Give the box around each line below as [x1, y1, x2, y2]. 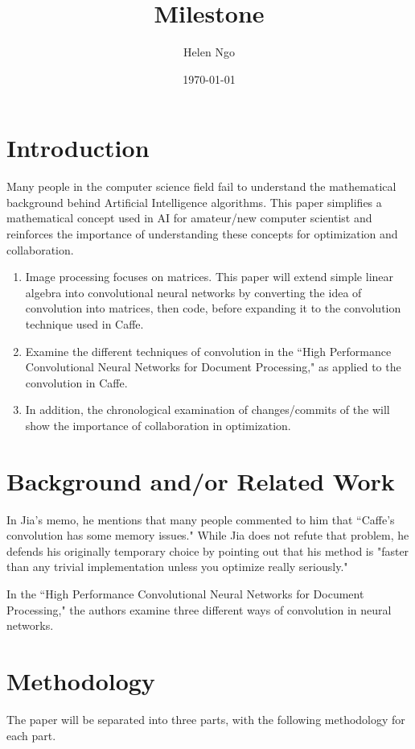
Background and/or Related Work [6, 464, 395, 497]
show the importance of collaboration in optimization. [25, 416, 291, 433]
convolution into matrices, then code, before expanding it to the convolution [25, 300, 401, 317]
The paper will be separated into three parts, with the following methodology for [6, 710, 405, 727]
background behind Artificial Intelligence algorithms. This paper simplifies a [6, 193, 382, 210]
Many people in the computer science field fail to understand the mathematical [6, 178, 397, 195]
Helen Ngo [183, 43, 235, 60]
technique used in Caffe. [25, 316, 144, 332]
